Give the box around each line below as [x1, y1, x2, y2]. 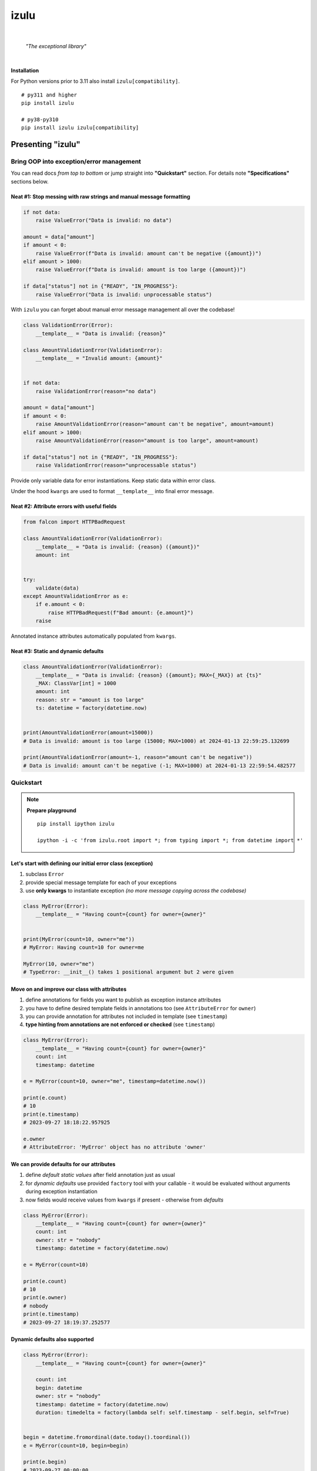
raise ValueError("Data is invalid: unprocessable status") [35, 291, 213, 298]
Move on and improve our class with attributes [11, 986, 127, 993]
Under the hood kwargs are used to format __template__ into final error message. [11, 488, 214, 495]
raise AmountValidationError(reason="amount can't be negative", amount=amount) [35, 421, 274, 428]
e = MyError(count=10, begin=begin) [23, 1442, 129, 1449]
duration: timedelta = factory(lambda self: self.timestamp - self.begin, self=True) [35, 1409, 290, 1416]
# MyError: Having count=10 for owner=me [23, 944, 144, 951]
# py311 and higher [21, 91, 77, 98]
